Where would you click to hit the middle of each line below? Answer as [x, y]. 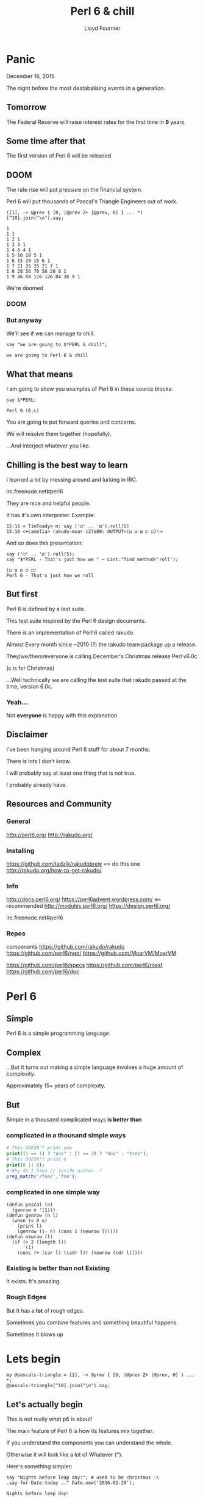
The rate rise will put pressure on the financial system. [74, 190]
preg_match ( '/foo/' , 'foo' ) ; [42, 1176]
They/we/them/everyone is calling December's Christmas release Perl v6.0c [102, 656]
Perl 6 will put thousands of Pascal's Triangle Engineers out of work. [92, 201]
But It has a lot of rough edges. [45, 1310]
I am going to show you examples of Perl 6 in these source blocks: [90, 389]
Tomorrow [27, 107]
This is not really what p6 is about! [49, 1419]
